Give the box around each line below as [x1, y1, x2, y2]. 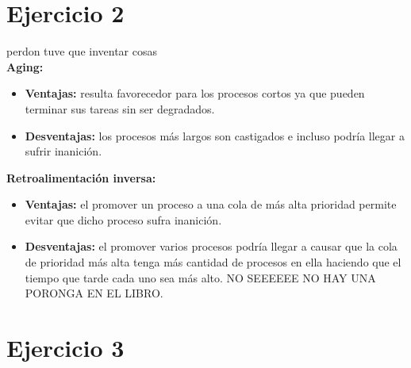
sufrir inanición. [25, 143, 102, 159]
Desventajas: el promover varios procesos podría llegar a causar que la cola [25, 238, 398, 255]
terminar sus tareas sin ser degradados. [25, 100, 215, 117]
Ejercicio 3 [6, 332, 125, 364]
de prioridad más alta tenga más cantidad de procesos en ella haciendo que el [25, 254, 401, 270]
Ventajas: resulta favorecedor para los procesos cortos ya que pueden [25, 85, 365, 102]
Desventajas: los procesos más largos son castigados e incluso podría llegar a [25, 127, 405, 144]
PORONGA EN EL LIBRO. [25, 285, 163, 301]
